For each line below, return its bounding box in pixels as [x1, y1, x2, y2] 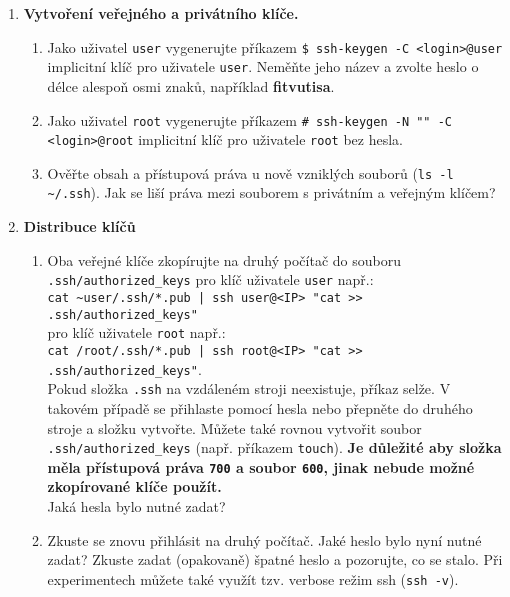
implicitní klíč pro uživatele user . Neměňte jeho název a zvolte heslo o [47, 56, 479, 77]
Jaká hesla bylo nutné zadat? [47, 496, 226, 516]
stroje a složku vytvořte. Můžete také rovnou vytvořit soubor [47, 417, 422, 438]
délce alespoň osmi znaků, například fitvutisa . [47, 75, 335, 96]
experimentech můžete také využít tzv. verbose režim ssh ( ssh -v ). [47, 568, 459, 589]
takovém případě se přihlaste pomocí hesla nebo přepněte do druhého [47, 397, 473, 418]
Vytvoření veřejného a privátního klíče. [23, 3, 299, 23]
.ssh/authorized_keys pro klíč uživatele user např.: [47, 269, 374, 290]
